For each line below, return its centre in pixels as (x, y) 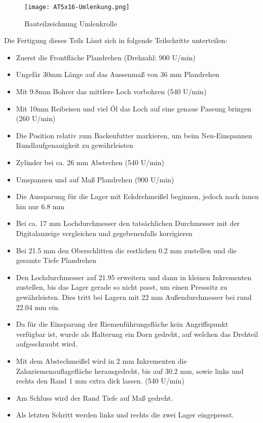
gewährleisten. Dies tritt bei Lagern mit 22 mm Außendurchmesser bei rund (134, 297)
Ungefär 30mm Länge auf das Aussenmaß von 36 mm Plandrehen (118, 74)
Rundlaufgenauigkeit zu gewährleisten (74, 145)
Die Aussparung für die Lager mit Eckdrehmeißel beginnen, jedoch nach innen (137, 196)
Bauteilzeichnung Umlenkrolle (71, 23)
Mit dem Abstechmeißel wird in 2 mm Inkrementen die (101, 360)
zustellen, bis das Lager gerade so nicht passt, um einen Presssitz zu (122, 287)
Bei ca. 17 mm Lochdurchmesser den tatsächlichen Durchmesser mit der (128, 223)
